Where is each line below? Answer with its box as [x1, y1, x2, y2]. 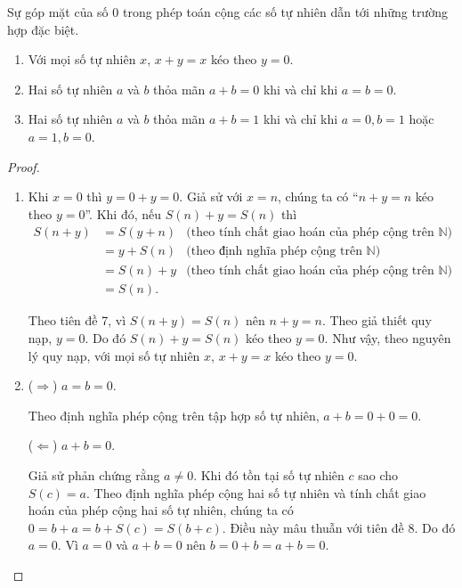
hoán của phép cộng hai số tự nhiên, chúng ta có [28, 501, 294, 519]
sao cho [358, 466, 398, 485]
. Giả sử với [179, 187, 243, 206]
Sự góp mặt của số [7, 3, 109, 20]
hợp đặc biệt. [7, 20, 79, 38]
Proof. [7, 157, 40, 176]
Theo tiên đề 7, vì [28, 311, 126, 330]
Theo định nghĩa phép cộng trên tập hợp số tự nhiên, [28, 405, 320, 424]
